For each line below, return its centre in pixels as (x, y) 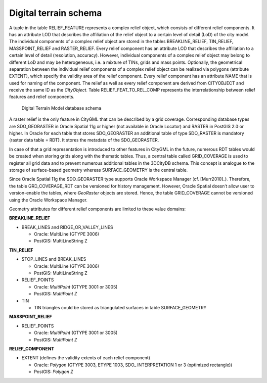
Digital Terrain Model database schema (61, 108)
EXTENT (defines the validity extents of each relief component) (86, 358)
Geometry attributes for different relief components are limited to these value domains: (97, 209)
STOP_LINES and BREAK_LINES (54, 259)
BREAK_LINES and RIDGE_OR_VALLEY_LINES (67, 227)
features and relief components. (42, 97)
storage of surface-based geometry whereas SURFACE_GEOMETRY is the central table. (98, 170)
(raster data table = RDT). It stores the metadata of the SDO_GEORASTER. (84, 140)
